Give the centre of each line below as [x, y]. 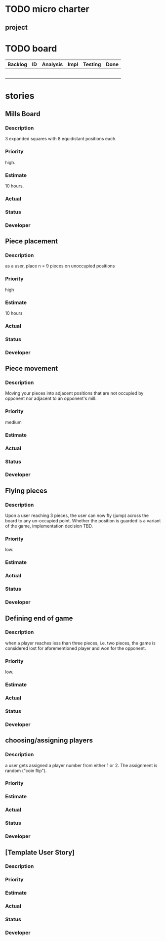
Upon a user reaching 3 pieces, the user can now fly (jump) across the [77, 515]
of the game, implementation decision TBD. [49, 526]
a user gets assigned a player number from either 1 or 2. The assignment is [81, 765]
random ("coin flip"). [26, 770]
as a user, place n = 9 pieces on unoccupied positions [60, 266]
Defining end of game [39, 618]
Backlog [17, 64]
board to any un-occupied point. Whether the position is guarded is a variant [83, 521]
